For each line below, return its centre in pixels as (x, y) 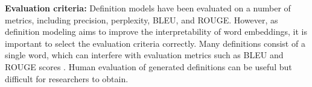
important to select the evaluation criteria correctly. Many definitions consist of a (155, 43)
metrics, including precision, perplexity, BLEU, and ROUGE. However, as (142, 19)
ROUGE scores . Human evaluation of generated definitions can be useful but (148, 66)
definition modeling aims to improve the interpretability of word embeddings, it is (156, 31)
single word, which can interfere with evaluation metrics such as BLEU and (144, 55)
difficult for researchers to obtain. (67, 78)
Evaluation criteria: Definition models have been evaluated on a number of (148, 8)
